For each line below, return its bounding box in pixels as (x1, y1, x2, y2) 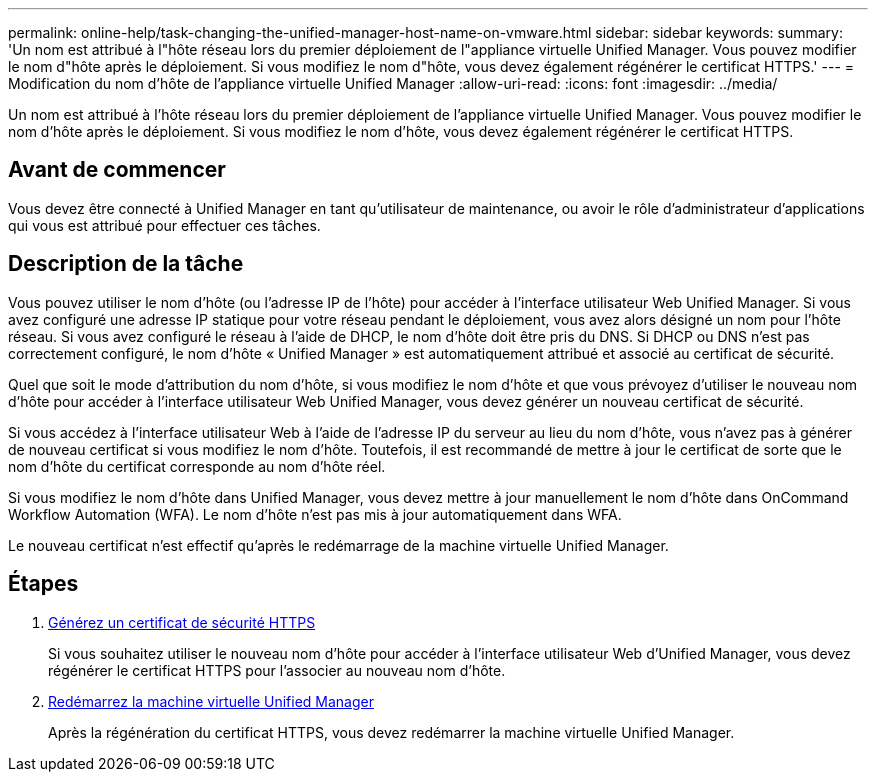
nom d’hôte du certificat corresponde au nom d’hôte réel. (8, 457, 386, 475)
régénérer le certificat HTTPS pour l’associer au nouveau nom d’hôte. (48, 661, 506, 679)
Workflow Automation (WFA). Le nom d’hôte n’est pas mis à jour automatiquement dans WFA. (8, 505, 622, 523)
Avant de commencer (8, 157, 226, 183)
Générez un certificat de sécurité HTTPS (48, 613, 316, 631)
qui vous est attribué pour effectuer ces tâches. (8, 216, 321, 234)
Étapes (8, 571, 79, 597)
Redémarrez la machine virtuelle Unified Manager (48, 692, 374, 710)
